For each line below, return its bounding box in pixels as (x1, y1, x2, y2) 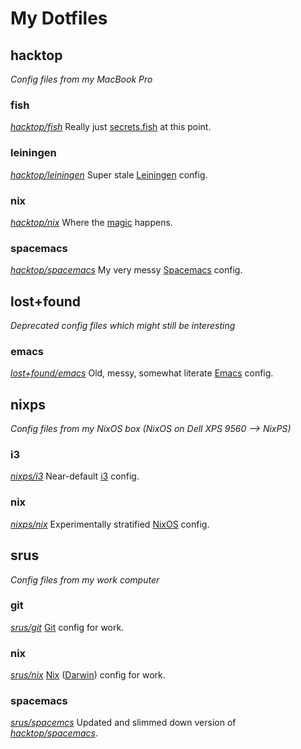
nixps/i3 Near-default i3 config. (10, 470, 140, 482)
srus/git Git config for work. (10, 621, 125, 633)
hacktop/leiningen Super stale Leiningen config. (10, 168, 208, 181)
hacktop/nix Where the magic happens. (10, 216, 173, 228)
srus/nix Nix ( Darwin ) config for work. (10, 669, 166, 681)
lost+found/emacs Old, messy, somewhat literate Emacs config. (10, 367, 274, 379)
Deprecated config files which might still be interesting (10, 320, 236, 331)
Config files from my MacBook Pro (10, 73, 153, 85)
